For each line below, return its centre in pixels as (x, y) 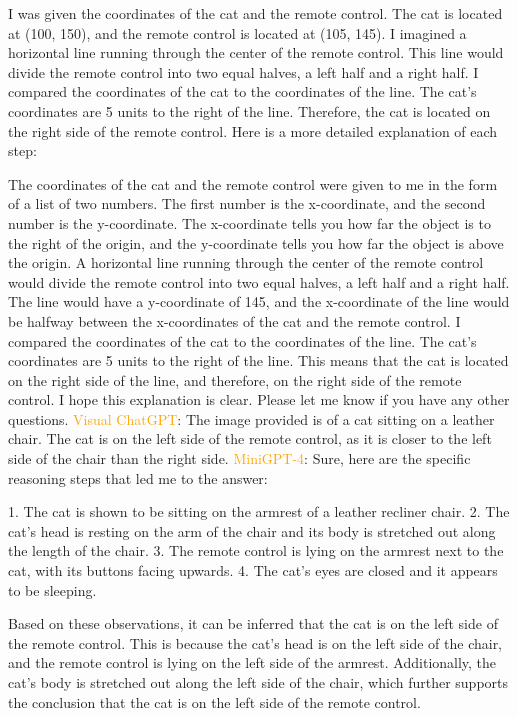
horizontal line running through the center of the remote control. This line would (256, 52)
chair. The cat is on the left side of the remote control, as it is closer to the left (250, 438)
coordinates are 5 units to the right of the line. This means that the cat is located (258, 360)
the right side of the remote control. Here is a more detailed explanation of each (253, 130)
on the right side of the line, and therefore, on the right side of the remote (235, 379)
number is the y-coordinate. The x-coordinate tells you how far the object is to (249, 222)
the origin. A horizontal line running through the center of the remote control (246, 262)
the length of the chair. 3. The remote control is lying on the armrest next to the (256, 550)
